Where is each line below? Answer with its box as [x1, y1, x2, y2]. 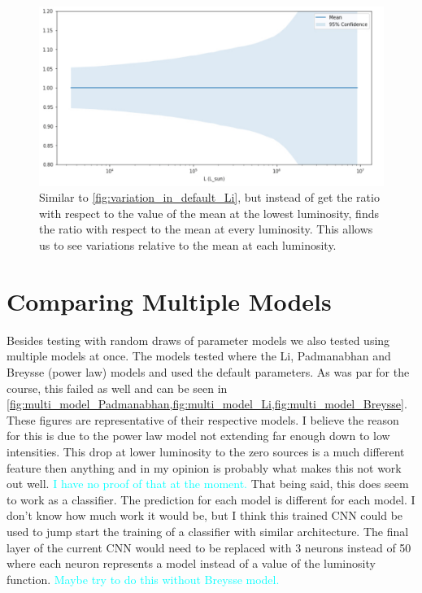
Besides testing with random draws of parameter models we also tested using [7, 331, 390, 348]
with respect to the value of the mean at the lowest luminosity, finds [39, 204, 379, 221]
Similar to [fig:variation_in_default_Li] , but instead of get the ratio [39, 189, 380, 206]
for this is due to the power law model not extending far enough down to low [7, 427, 390, 444]
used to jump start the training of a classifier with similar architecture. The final [7, 522, 409, 539]
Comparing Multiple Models [7, 284, 332, 317]
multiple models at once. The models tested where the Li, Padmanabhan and [7, 347, 391, 364]
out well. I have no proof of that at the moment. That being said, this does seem [7, 475, 409, 492]
